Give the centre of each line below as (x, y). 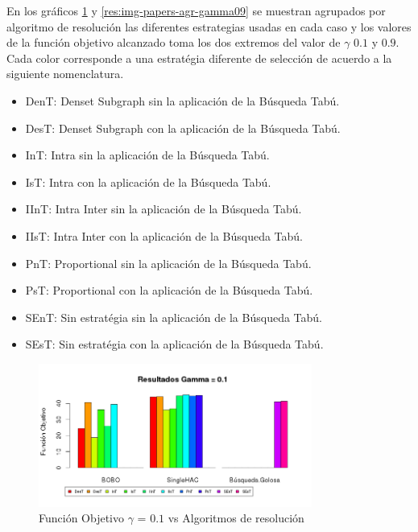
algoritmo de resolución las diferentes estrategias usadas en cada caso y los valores (209, 26)
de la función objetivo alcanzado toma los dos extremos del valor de (174, 42)
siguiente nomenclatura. (65, 74)
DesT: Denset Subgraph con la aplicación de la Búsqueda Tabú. (183, 128)
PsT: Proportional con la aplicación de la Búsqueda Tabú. (169, 290)
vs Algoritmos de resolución (236, 518)
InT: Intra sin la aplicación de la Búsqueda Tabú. (147, 155)
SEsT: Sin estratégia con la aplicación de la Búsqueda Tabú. (174, 344)
